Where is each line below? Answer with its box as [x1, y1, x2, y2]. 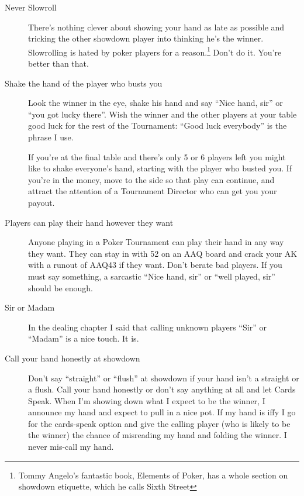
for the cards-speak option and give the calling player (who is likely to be [28, 417, 291, 429]
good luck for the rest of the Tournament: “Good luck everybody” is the [28, 119, 287, 132]
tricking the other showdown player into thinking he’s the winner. [28, 32, 264, 44]
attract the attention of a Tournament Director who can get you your [28, 185, 277, 197]
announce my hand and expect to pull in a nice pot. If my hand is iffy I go [28, 406, 296, 418]
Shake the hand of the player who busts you [5, 77, 163, 89]
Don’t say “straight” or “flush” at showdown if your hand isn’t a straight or [28, 371, 299, 384]
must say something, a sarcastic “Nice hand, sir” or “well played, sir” [28, 270, 275, 282]
